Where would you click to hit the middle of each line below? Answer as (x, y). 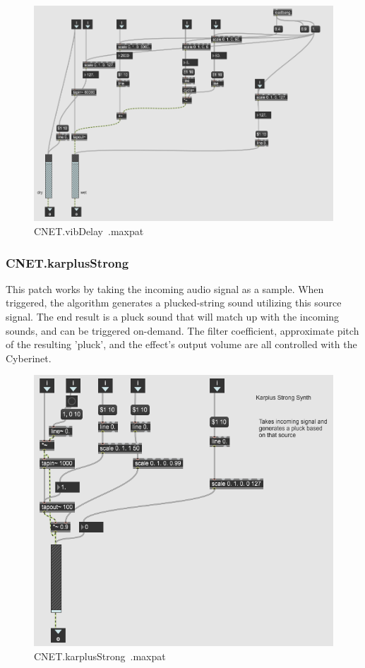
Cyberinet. (29, 358)
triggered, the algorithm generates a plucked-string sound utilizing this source (174, 303)
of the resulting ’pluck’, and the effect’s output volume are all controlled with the (181, 344)
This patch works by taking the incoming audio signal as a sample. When (165, 288)
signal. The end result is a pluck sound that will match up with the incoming (173, 317)
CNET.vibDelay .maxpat (89, 231)
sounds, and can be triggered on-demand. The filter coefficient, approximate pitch (182, 330)
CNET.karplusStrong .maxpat (100, 656)
